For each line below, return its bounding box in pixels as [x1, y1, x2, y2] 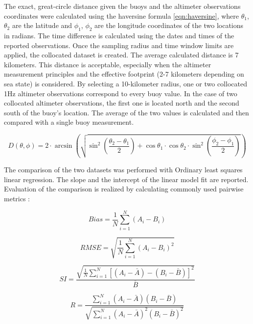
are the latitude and [12, 20, 72, 30]
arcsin [54, 142, 72, 150]
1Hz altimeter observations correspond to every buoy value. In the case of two [4, 88, 237, 98]
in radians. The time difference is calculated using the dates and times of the [4, 30, 234, 40]
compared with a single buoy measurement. [4, 117, 134, 127]
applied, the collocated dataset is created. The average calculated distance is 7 [4, 50, 239, 60]
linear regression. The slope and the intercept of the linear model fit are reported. [4, 174, 249, 184]
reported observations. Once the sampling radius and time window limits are [4, 40, 234, 50]
